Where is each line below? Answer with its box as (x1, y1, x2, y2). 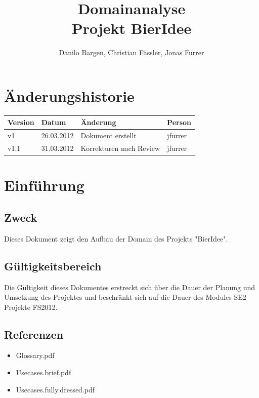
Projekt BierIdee (71, 18, 192, 38)
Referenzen (4, 326, 64, 342)
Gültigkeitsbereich (4, 258, 102, 273)
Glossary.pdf (16, 350, 55, 361)
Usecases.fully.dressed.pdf (16, 384, 95, 394)
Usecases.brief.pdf (16, 367, 71, 378)
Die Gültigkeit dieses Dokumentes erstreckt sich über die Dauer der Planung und (4, 282, 255, 292)
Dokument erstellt (80, 130, 137, 141)
